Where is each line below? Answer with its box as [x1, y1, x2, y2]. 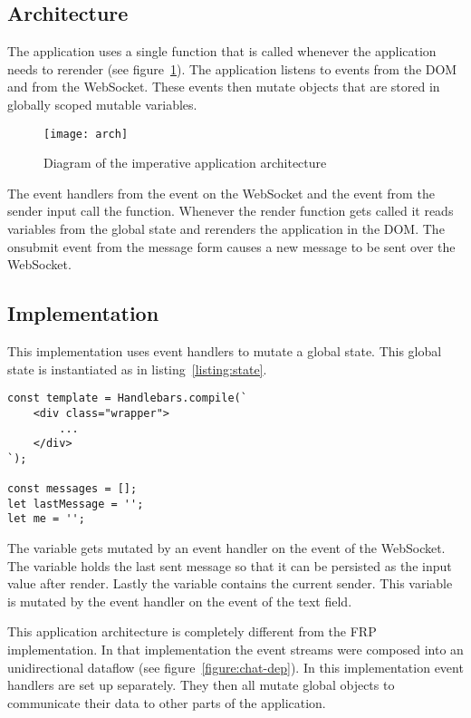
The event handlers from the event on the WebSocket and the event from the [7, 183, 435, 202]
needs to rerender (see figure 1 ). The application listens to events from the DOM [7, 59, 457, 78]
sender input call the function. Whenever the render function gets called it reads [7, 201, 454, 220]
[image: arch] [43, 127, 129, 141]
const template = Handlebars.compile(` [7, 392, 247, 405]
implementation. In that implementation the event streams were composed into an [7, 640, 464, 659]
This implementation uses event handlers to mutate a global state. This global [7, 342, 442, 360]
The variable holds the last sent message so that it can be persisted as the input [7, 556, 452, 575]
